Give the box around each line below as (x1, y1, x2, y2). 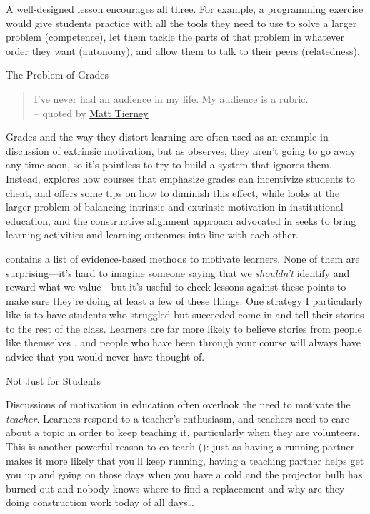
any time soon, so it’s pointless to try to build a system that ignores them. (6, 157, 332, 172)
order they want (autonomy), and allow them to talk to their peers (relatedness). (6, 43, 360, 58)
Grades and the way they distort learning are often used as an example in (6, 129, 329, 144)
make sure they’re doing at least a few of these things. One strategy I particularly (6, 293, 364, 308)
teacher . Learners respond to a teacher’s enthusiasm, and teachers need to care (6, 410, 350, 425)
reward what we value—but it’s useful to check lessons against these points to (6, 279, 346, 294)
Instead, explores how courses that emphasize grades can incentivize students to (6, 171, 356, 186)
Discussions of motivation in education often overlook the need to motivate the (6, 397, 351, 412)
